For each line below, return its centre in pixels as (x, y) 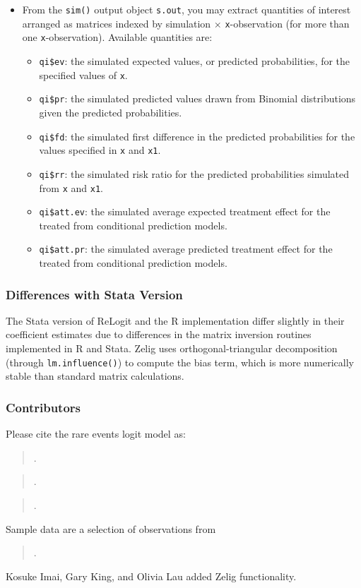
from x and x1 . (71, 187)
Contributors (43, 407)
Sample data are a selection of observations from (111, 528)
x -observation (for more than (287, 23)
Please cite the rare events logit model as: (96, 434)
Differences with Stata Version (94, 294)
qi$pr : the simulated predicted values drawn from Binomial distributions (197, 98)
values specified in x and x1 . (100, 150)
